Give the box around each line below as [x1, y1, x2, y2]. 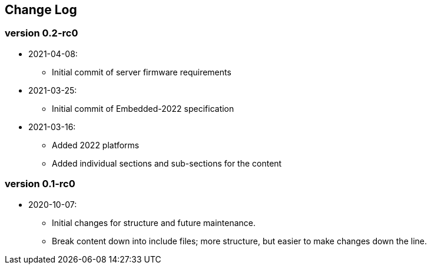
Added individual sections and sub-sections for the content [52, 158, 282, 168]
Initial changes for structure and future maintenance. [52, 217, 256, 228]
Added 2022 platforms [52, 140, 140, 150]
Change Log [5, 2, 77, 17]
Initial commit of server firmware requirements [52, 67, 231, 77]
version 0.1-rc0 [5, 178, 75, 190]
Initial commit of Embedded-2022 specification [52, 103, 234, 114]
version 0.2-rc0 [5, 27, 78, 39]
